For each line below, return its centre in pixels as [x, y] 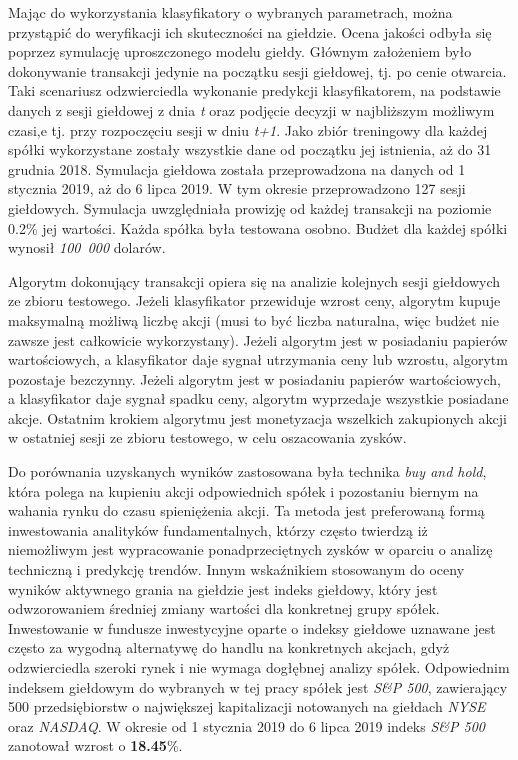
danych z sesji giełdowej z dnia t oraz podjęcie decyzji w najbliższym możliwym [251, 109]
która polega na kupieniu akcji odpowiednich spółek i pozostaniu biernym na [243, 490]
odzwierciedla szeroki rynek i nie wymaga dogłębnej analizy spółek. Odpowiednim [259, 667]
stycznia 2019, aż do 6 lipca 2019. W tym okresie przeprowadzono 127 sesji [237, 188]
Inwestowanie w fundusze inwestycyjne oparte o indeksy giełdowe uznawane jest [252, 627]
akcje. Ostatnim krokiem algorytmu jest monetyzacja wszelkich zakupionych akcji [257, 417]
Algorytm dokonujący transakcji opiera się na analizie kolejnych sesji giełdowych [254, 280]
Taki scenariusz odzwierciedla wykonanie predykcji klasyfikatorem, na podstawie [254, 90]
